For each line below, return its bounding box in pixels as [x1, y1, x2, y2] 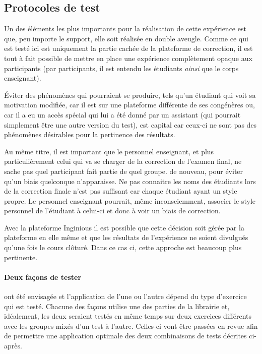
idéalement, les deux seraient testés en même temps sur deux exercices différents [4, 311, 252, 321]
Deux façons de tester [4, 271, 82, 282]
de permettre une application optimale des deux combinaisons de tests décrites [4, 330, 247, 341]
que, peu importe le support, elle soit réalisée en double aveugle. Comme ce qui [4, 33, 248, 43]
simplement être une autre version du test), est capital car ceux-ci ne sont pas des [4, 119, 257, 130]
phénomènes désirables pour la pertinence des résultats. [4, 129, 175, 140]
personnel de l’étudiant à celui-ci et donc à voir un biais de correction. [4, 205, 221, 216]
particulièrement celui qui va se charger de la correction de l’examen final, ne [4, 156, 242, 166]
